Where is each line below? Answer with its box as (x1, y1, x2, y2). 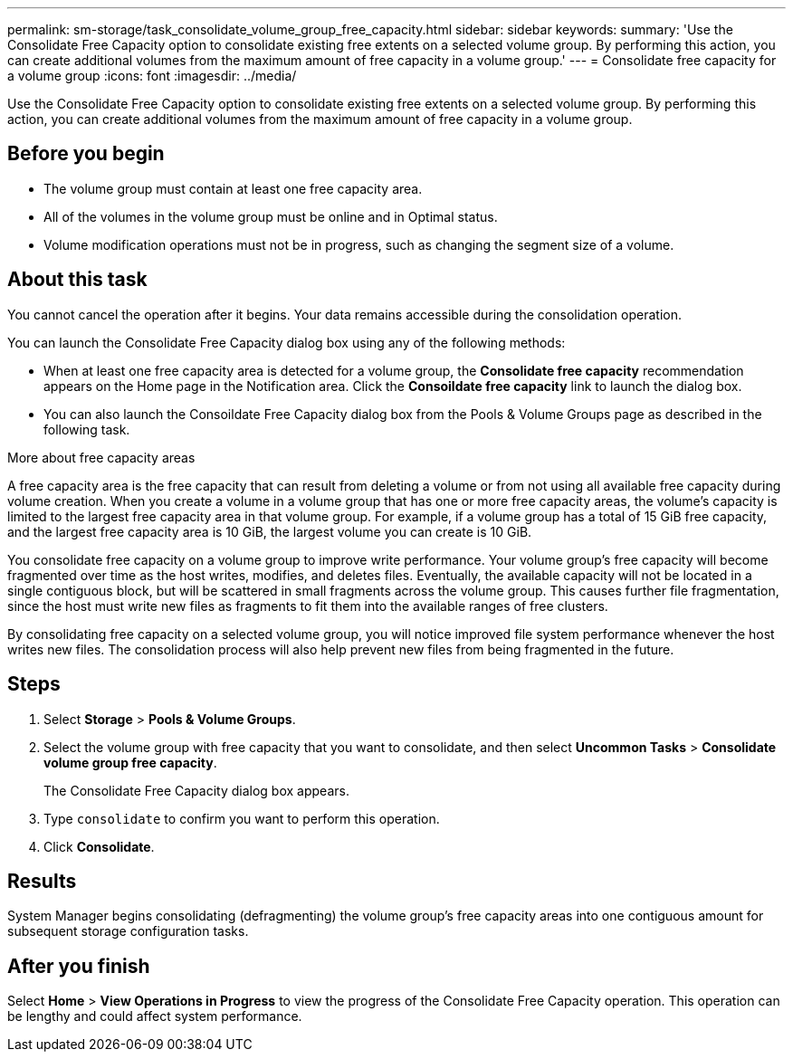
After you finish (7, 954, 150, 978)
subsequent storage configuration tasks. (7, 923, 249, 940)
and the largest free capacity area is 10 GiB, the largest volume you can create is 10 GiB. (7, 523, 532, 539)
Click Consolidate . (43, 838, 155, 854)
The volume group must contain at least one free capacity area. (43, 180, 423, 196)
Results (7, 869, 77, 892)
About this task (7, 268, 148, 291)
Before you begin (7, 142, 165, 166)
